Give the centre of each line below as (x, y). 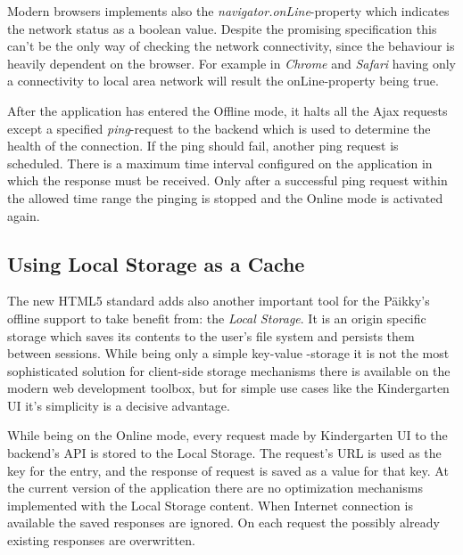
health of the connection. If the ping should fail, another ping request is (203, 146)
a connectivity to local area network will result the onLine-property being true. (223, 81)
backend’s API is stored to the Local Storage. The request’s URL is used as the (224, 453)
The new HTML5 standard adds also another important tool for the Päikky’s (219, 301)
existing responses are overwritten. (101, 540)
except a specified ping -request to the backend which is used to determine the (219, 128)
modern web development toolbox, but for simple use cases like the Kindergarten (228, 388)
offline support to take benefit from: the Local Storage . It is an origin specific (217, 318)
